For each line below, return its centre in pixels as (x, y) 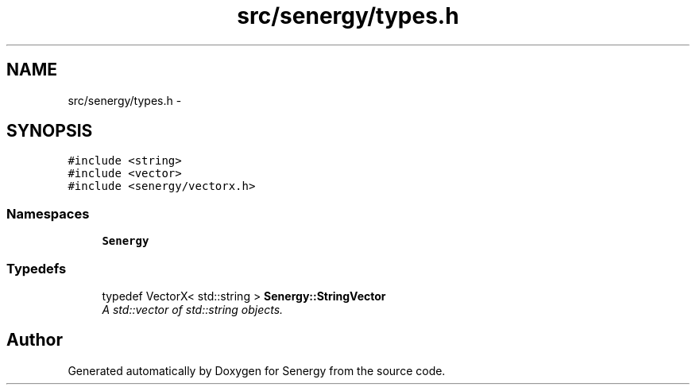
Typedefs (37, 268)
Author (35, 340)
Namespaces (48, 213)
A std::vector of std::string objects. (193, 309)
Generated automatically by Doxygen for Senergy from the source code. (257, 370)
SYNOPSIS (50, 131)
